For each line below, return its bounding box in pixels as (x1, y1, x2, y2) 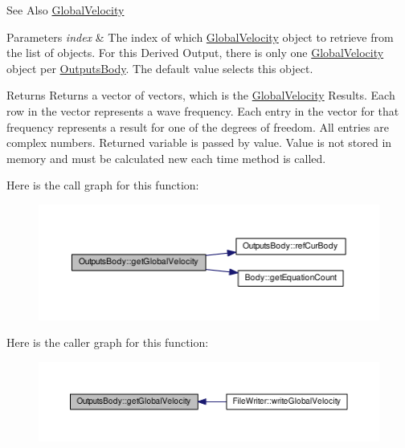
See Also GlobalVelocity (6, 2, 125, 18)
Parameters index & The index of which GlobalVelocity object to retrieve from (6, 28, 394, 45)
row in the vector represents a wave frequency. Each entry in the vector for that (6, 102, 399, 119)
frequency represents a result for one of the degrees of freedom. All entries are (6, 118, 389, 135)
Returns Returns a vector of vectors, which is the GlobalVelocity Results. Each (6, 87, 395, 104)
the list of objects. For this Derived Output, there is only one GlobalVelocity (6, 44, 384, 61)
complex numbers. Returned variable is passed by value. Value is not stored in (6, 134, 392, 151)
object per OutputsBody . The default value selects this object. (6, 59, 313, 76)
